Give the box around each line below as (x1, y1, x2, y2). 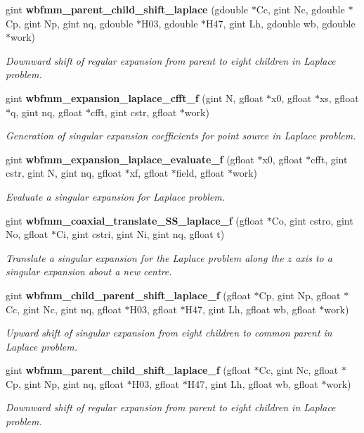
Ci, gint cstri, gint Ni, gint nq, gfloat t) (56, 227, 225, 241)
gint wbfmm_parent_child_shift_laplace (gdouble (6, 2, 249, 16)
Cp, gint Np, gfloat (259, 287, 341, 302)
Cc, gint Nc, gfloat (259, 363, 339, 377)
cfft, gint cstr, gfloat (90, 104, 177, 119)
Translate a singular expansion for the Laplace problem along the (6, 250, 284, 265)
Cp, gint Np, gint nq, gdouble (6, 15, 134, 30)
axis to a (295, 250, 332, 265)
